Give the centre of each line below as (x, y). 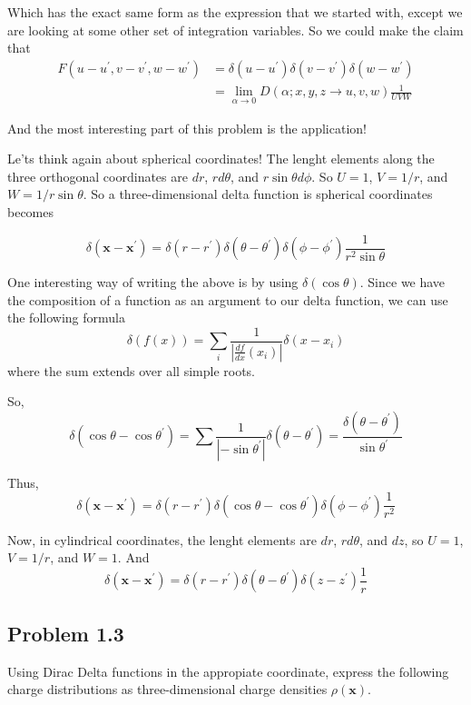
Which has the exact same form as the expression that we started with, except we (235, 12)
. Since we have (402, 282)
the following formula (66, 318)
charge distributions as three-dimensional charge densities (167, 689)
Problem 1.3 (66, 633)
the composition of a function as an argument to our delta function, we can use (228, 299)
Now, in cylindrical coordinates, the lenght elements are (162, 539)
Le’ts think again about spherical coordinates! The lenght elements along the (221, 159)
